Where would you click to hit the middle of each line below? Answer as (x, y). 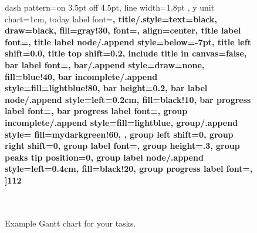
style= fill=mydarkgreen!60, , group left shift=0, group (119, 134)
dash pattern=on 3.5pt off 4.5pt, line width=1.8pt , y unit (110, 7)
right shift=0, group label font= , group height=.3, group (122, 146)
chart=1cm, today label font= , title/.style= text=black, (111, 19)
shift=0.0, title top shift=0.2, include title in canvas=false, (126, 53)
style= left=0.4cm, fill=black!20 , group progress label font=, (129, 169)
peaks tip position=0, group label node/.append (104, 157)
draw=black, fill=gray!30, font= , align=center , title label (123, 30)
